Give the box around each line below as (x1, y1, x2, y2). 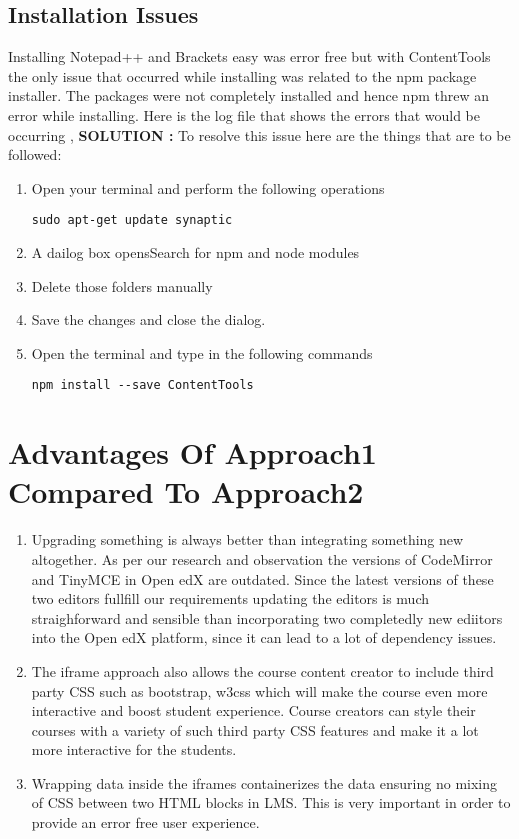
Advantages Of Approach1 (8, 432, 377, 473)
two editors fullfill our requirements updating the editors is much (31, 588, 429, 609)
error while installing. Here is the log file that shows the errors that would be (8, 104, 480, 125)
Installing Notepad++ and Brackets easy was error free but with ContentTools (8, 46, 491, 67)
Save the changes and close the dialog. (31, 309, 266, 330)
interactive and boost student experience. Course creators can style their (31, 700, 476, 721)
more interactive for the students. (31, 739, 237, 760)
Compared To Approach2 (8, 471, 364, 512)
